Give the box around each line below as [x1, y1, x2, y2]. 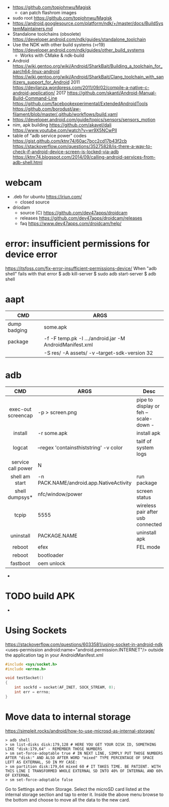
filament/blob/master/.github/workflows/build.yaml [12, 111, 118, 117]
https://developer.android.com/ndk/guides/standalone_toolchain [12, 36, 146, 42]
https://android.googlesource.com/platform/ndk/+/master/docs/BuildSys [12, 20, 163, 26]
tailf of [136, 437, 152, 445]
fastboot [10, 560, 31, 567]
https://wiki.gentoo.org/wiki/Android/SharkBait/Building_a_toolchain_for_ [12, 63, 162, 69]
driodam [12, 204, 30, 210]
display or [136, 402, 160, 409]
